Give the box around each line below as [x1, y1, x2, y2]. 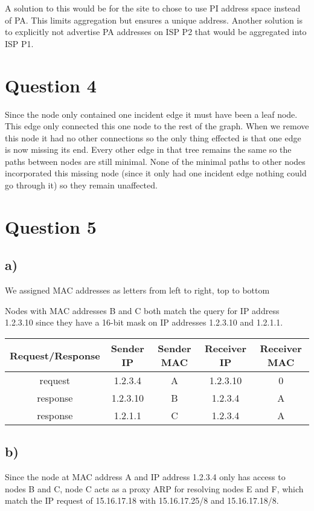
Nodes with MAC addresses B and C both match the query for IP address [5, 304, 280, 317]
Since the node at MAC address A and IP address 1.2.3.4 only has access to [5, 471, 286, 483]
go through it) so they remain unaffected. [5, 179, 158, 191]
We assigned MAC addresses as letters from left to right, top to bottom [5, 284, 270, 297]
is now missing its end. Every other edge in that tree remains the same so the [5, 143, 292, 156]
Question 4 [5, 72, 97, 97]
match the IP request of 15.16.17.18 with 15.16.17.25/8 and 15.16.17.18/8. [5, 494, 279, 507]
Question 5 [5, 214, 97, 239]
